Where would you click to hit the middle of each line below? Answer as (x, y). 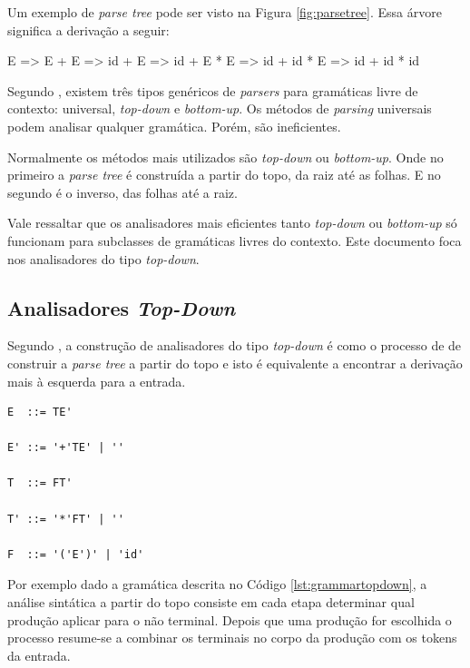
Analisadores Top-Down (122, 307)
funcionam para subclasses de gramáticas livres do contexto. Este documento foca (235, 240)
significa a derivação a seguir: (88, 29)
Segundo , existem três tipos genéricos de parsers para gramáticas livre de (213, 90)
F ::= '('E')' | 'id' (76, 554)
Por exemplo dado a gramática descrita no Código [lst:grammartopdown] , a (217, 584)
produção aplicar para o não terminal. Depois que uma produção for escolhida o (230, 619)
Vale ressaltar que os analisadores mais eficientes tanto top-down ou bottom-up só (232, 223)
